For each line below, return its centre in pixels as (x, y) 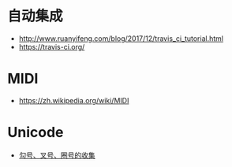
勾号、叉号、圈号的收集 (57, 155)
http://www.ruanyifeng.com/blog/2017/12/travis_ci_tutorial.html (121, 38)
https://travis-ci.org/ (52, 46)
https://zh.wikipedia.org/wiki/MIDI (74, 100)
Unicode (36, 133)
